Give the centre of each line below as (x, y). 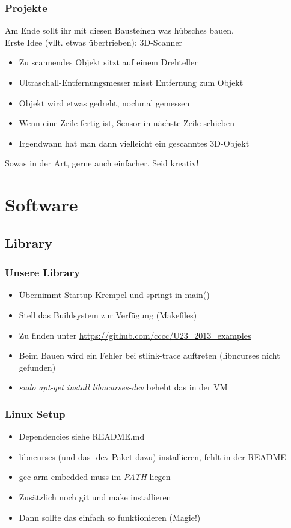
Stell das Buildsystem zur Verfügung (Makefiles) (108, 314)
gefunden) (37, 367)
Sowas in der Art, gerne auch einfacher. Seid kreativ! (102, 163)
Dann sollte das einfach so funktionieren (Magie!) (110, 517)
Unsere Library (43, 272)
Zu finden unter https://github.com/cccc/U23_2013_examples (135, 335)
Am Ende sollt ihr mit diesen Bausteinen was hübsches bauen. (119, 30)
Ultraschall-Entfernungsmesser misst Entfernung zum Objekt (131, 82)
